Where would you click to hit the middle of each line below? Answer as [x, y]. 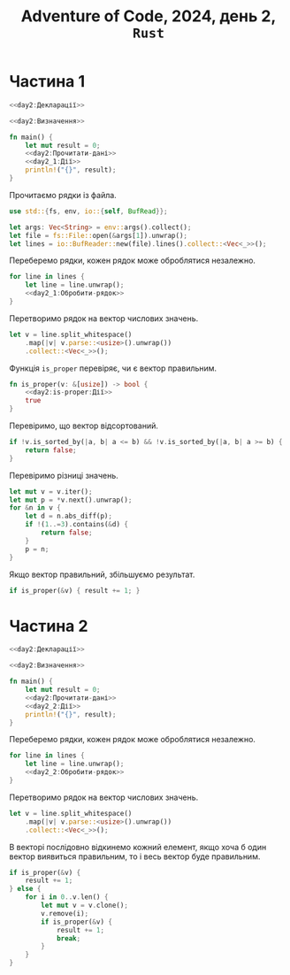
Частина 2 [49, 626]
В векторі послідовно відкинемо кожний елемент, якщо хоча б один [138, 847]
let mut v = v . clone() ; [84, 905]
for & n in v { [35, 508]
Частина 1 [47, 82]
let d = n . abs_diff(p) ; [69, 516]
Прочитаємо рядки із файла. [63, 195]
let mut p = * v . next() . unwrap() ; [71, 500]
